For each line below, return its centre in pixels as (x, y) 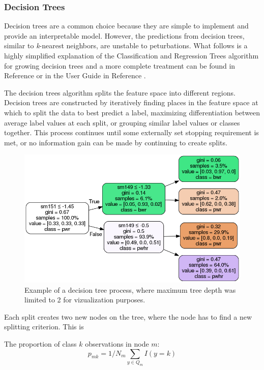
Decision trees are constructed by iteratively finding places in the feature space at (131, 102)
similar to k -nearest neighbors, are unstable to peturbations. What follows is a (126, 45)
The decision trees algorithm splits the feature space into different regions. (120, 92)
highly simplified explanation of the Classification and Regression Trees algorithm (131, 55)
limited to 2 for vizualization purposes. (85, 300)
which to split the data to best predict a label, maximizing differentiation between (132, 112)
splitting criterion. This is (44, 327)
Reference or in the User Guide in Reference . (75, 75)
